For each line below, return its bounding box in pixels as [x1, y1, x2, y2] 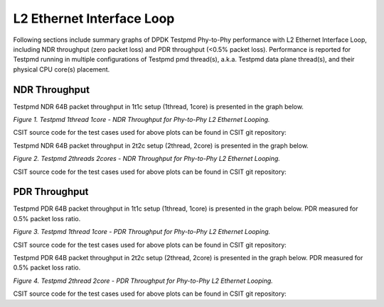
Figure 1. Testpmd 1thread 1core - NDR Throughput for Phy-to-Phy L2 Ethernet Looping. [13, 116, 270, 124]
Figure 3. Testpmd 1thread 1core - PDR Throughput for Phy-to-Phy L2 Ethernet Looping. [13, 228, 271, 236]
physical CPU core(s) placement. [13, 65, 110, 74]
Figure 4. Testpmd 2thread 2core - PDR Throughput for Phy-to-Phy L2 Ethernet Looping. [13, 277, 273, 285]
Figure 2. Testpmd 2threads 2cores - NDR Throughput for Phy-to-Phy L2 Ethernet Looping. [13, 155, 281, 163]
